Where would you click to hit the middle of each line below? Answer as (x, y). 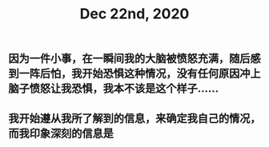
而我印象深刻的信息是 (61, 133)
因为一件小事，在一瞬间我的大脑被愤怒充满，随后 (129, 59)
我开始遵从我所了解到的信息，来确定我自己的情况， (134, 118)
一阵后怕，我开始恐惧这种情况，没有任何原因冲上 (140, 74)
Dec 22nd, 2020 (134, 14)
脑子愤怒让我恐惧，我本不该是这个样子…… (114, 89)
